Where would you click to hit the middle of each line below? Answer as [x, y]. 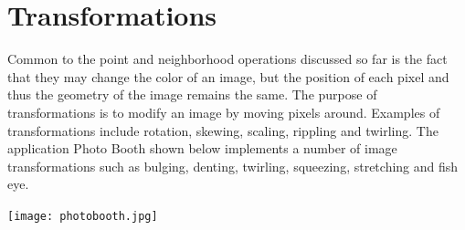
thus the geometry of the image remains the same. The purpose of [192, 94]
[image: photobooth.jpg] [83, 216]
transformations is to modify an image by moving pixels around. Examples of [224, 112]
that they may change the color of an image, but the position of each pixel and [228, 76]
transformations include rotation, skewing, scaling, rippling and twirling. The [223, 130]
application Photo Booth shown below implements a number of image [202, 148]
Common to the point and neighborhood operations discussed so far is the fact [227, 59]
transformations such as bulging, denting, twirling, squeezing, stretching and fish [233, 166]
